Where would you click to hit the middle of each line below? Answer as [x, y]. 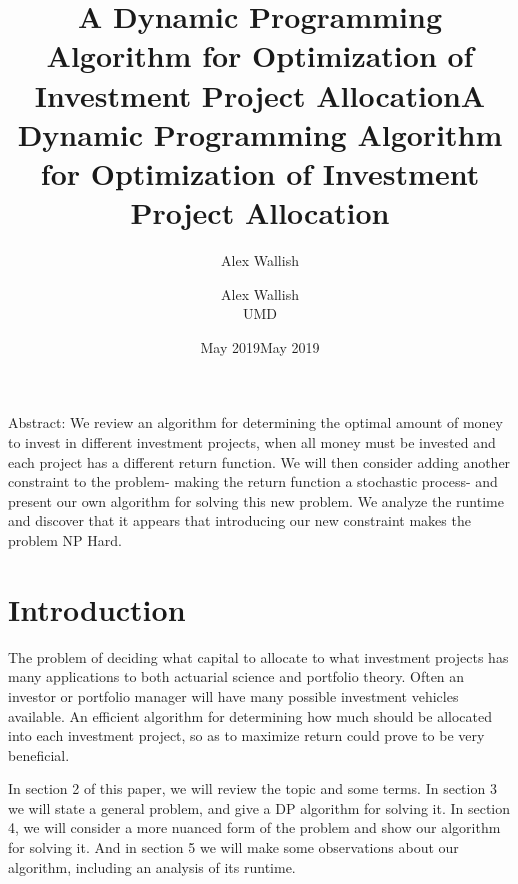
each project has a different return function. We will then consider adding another [259, 461]
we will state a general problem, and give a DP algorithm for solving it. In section [259, 807]
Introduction [97, 608]
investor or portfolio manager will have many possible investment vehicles [233, 695]
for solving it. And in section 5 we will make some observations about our [233, 847]
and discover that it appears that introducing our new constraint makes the [239, 520]
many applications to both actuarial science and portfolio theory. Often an [236, 676]
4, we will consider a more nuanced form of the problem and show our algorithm [254, 827]
